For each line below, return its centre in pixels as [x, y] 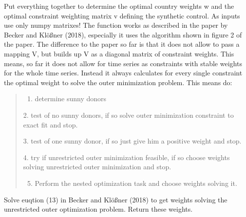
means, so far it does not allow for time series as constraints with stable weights [123, 63]
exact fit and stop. [50, 124]
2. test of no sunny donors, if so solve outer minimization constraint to [128, 115]
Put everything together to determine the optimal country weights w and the [119, 6]
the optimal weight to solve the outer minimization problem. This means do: [118, 82]
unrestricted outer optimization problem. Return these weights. [98, 209]
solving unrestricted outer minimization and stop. [97, 167]
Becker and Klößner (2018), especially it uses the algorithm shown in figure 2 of [123, 34]
